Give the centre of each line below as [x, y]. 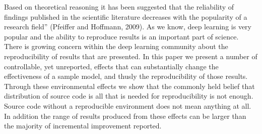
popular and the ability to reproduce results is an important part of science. [121, 36]
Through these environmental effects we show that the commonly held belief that [129, 86]
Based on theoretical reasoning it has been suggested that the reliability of [119, 7]
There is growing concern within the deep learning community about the [116, 46]
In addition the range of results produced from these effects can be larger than [125, 116]
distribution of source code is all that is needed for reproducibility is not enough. [129, 96]
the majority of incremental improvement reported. [83, 126]
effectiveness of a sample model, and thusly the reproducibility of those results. [126, 76]
